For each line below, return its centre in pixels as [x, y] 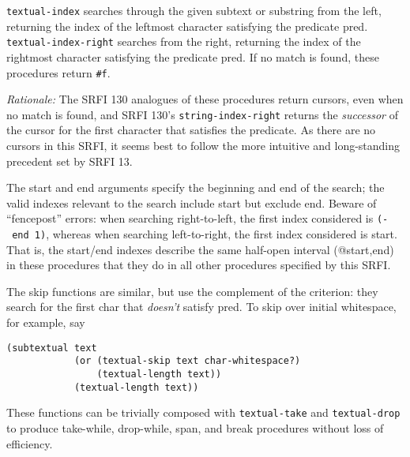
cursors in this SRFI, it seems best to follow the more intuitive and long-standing [203, 145]
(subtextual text [52, 348]
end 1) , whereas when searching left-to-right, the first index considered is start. [205, 234]
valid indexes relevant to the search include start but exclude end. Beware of [192, 202]
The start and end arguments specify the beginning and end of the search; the [196, 187]
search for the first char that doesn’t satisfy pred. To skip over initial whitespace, [201, 307]
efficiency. [30, 443]
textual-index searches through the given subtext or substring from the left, [194, 10]
